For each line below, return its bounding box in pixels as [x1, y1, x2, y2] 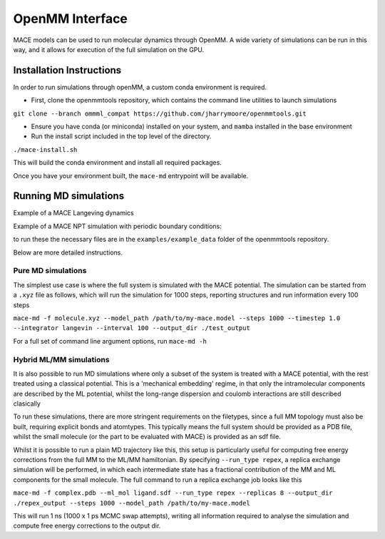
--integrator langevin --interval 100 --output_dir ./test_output [13, 324, 251, 332]
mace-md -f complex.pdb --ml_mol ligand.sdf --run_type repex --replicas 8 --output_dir [13, 489, 333, 497]
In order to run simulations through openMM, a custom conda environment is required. [13, 83, 267, 91]
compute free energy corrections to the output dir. [13, 521, 161, 530]
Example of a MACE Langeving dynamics [13, 209, 135, 217]
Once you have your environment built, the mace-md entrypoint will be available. [13, 171, 249, 180]
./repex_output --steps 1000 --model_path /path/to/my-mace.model [13, 499, 251, 507]
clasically [13, 399, 41, 408]
